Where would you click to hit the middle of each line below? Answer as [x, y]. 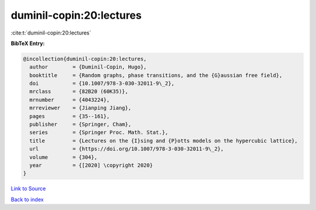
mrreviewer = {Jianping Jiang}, [80, 108]
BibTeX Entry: [28, 43]
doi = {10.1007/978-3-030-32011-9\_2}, [102, 84]
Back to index [27, 199]
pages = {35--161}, [70, 116]
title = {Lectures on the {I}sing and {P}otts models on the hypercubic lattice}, [164, 141]
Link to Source [28, 189]
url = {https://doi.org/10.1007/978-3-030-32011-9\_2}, [127, 149]
